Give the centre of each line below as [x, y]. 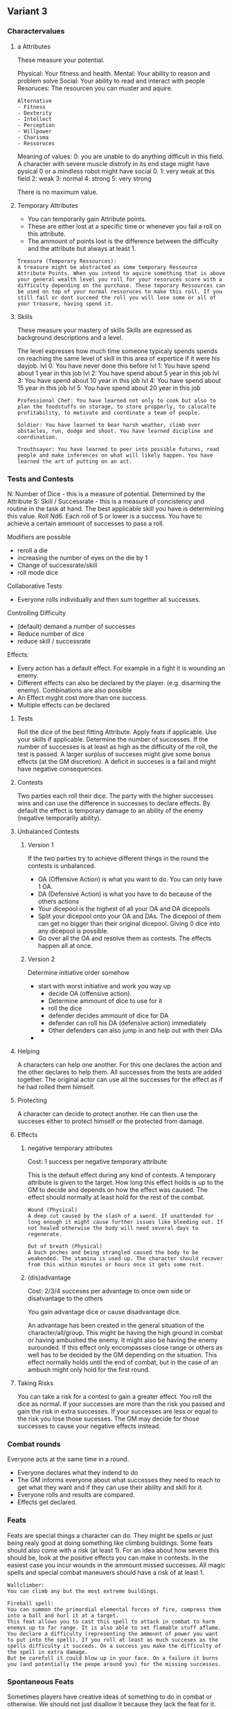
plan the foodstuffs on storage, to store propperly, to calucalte [116, 407]
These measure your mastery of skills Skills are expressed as [105, 330]
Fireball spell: [30, 1603]
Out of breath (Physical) [65, 1246]
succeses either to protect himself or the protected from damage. [110, 1121]
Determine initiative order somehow [78, 972]
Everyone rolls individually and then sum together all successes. [109, 599]
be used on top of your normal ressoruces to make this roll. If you [120, 291]
